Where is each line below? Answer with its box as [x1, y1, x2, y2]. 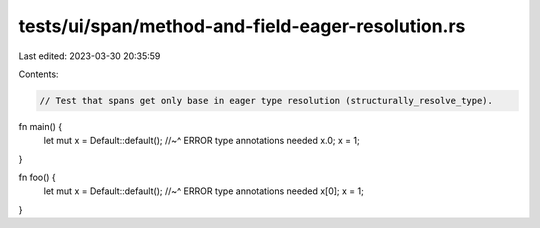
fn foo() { [18, 171, 57, 184]
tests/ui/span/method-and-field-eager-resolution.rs [18, 15, 466, 37]
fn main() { [18, 120, 63, 132]
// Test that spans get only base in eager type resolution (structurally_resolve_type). [39, 95, 494, 106]
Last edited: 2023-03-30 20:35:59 [18, 50, 161, 62]
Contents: [18, 68, 59, 80]
